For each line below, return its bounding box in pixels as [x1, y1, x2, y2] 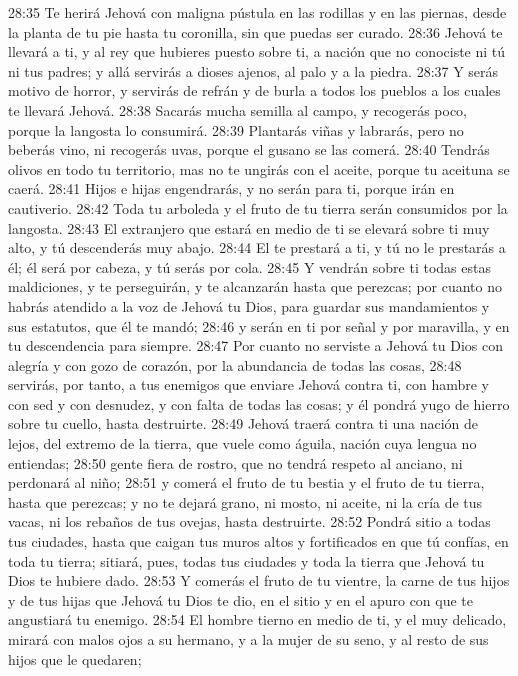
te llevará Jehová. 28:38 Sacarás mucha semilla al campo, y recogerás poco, [8, 99, 468, 120]
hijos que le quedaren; [8, 648, 142, 669]
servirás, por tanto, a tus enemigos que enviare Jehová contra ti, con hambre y [8, 374, 489, 395]
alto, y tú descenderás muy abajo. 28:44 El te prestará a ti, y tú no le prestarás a [8, 237, 506, 258]
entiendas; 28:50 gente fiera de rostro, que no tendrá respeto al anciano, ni [8, 452, 463, 473]
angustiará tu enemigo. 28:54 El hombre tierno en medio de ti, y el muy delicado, [8, 609, 507, 630]
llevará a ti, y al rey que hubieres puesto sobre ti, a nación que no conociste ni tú [8, 41, 506, 62]
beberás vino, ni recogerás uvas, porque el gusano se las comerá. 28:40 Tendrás [8, 139, 490, 160]
